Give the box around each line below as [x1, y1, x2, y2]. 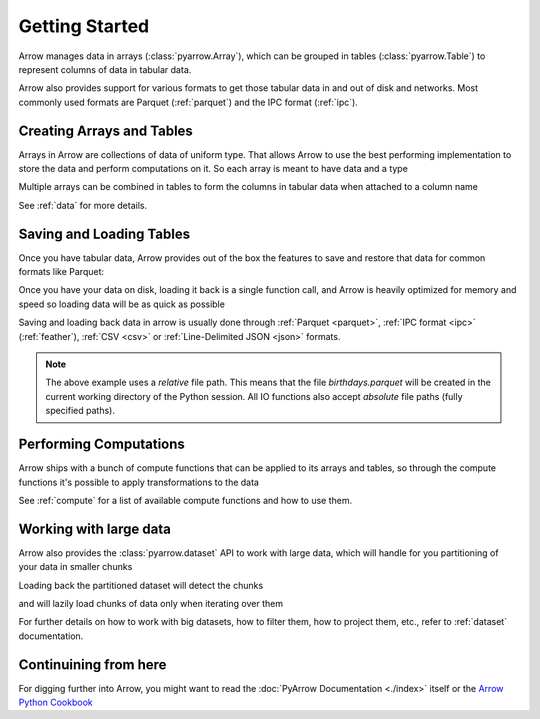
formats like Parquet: [18, 266, 105, 278]
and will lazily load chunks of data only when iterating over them [18, 597, 284, 609]
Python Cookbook [18, 696, 94, 709]
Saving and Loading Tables [18, 225, 190, 242]
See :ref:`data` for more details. [18, 199, 148, 211]
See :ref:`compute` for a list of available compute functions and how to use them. [18, 494, 353, 506]
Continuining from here [18, 656, 167, 673]
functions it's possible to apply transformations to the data [18, 476, 260, 488]
